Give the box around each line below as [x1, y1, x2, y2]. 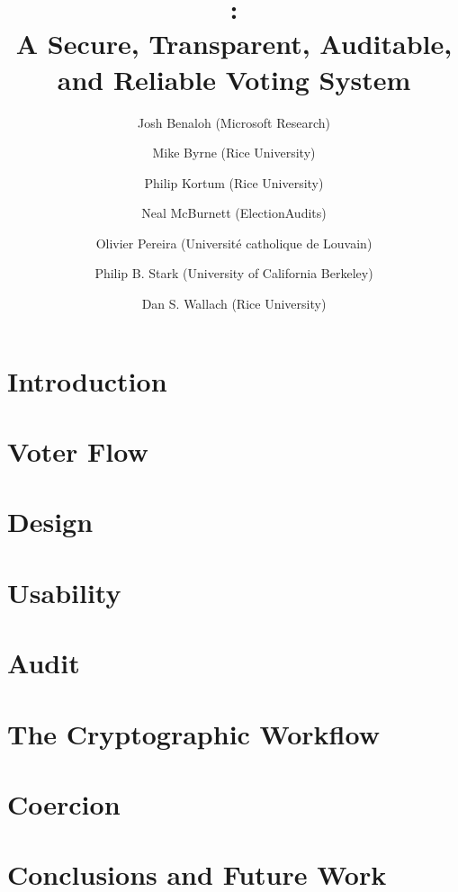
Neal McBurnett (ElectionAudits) [141, 203, 327, 222]
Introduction [7, 362, 167, 399]
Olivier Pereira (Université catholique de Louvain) [95, 233, 373, 252]
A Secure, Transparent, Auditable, [15, 25, 453, 62]
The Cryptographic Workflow [7, 715, 380, 752]
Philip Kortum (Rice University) [144, 173, 324, 192]
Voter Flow [7, 433, 148, 470]
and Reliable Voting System [57, 60, 411, 97]
